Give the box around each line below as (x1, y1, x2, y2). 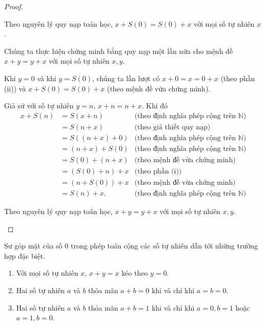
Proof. (4, 1, 23, 11)
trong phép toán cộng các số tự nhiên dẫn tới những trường (70, 240, 258, 251)
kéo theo (121, 267, 148, 278)
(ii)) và (4, 83, 26, 93)
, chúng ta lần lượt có (92, 72, 160, 83)
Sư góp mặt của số (4, 240, 63, 251)
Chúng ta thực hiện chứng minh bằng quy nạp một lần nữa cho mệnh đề (4, 45, 233, 56)
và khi (37, 72, 56, 83)
